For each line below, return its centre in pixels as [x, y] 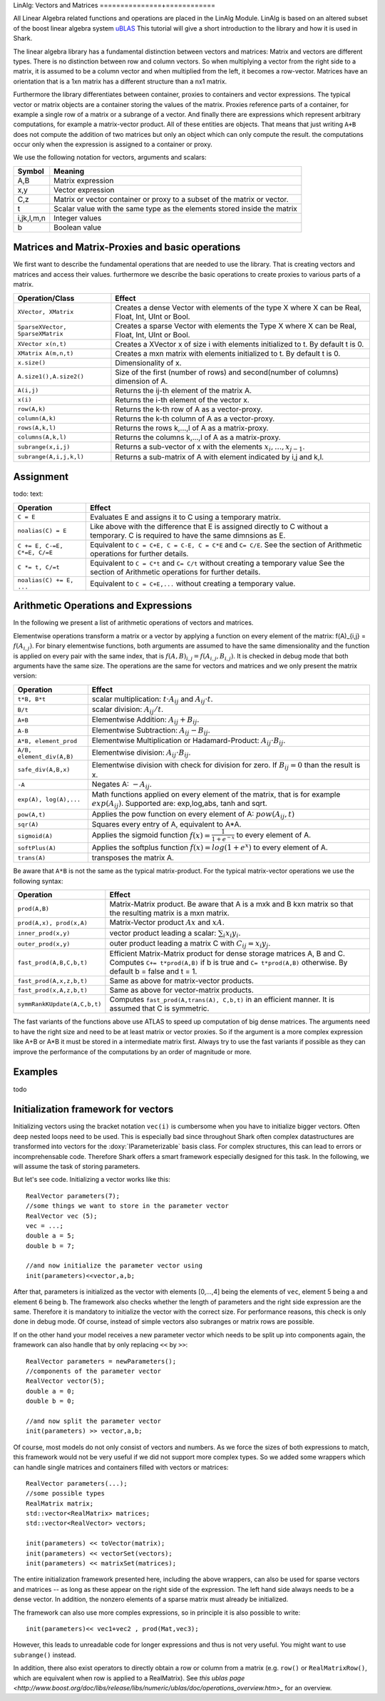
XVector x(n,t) [42, 344]
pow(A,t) [32, 814]
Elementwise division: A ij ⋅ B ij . [141, 753]
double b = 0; [50, 1401]
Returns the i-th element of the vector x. [182, 399]
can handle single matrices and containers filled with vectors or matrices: [121, 1467]
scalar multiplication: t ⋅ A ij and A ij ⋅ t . [152, 700]
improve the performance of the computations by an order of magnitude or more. [133, 1051]
